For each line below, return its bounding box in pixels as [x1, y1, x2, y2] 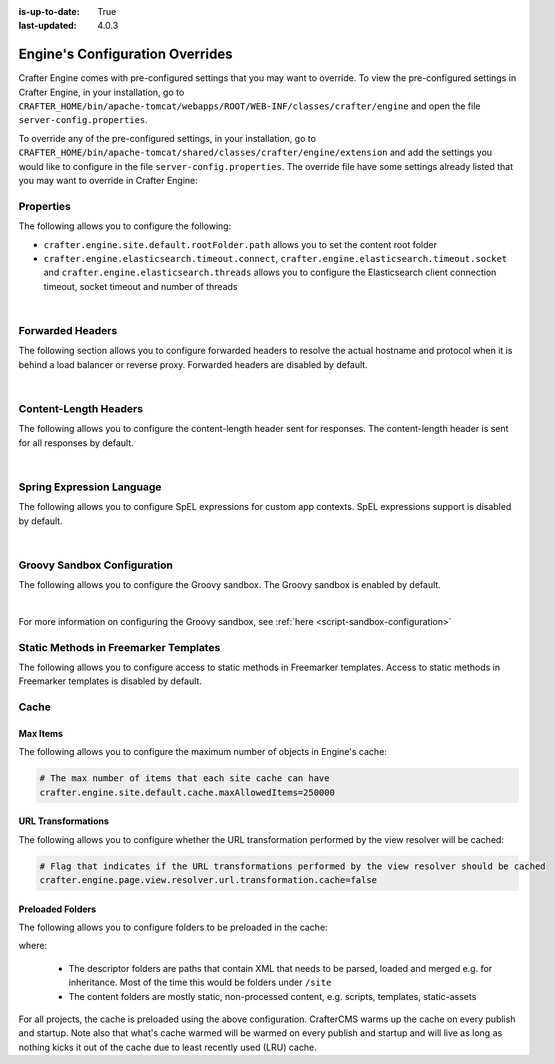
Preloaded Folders [18, 903, 97, 915]
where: [18, 940, 48, 952]
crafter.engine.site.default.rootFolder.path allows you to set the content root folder [43, 238, 437, 250]
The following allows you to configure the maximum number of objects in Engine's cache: [18, 746, 387, 758]
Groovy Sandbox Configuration [18, 558, 174, 572]
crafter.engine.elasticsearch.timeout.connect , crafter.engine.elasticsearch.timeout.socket [43, 252, 508, 264]
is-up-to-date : [18, 6, 80, 17]
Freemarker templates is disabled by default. [18, 675, 202, 687]
